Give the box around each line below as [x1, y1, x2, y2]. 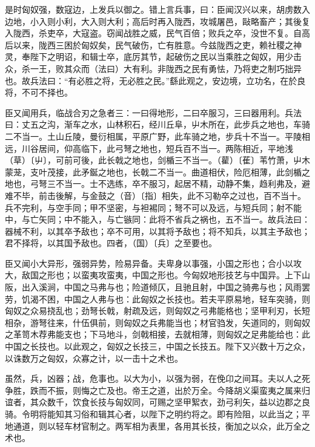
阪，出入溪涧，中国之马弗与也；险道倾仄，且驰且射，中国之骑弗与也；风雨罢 [5, 281, 310, 293]
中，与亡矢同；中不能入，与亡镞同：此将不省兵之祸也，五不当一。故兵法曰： [5, 213, 310, 226]
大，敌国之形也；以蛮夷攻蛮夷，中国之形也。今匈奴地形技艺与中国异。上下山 [5, 269, 310, 281]
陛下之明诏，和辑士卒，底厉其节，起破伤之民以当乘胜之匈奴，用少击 [30, 50, 302, 63]
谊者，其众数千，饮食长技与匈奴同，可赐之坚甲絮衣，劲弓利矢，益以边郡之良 [5, 396, 310, 408]
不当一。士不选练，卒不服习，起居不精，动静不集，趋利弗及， [55, 177, 302, 190]
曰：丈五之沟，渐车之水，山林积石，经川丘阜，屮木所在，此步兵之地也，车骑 [5, 118, 310, 131]
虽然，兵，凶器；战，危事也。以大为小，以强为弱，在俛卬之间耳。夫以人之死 [5, 372, 310, 385]
